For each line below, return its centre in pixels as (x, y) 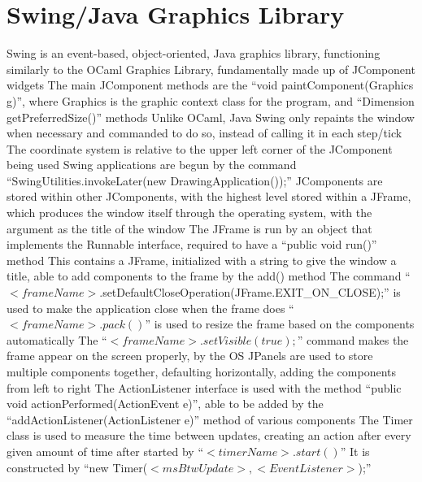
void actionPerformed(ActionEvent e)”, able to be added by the (165, 404)
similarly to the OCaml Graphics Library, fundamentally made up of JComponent (211, 69)
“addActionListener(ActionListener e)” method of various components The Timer (210, 419)
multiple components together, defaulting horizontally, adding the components (202, 371)
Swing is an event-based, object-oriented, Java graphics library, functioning (194, 53)
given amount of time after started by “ (105, 451)
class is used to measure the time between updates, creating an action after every (209, 435)
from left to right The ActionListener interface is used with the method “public (204, 387)
